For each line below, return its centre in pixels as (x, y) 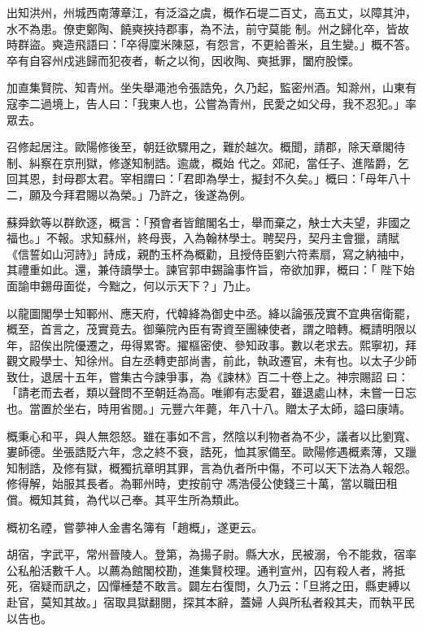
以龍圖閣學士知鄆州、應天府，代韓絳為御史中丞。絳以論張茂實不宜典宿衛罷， (211, 313)
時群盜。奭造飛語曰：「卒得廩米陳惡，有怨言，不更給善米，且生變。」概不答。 (211, 44)
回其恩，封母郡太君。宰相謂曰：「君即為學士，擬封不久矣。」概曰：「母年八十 (209, 178)
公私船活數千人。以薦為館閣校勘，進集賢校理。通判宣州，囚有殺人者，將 (200, 570)
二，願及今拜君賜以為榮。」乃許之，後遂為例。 (129, 194)
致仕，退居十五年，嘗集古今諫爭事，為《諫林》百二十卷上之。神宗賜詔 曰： (208, 376)
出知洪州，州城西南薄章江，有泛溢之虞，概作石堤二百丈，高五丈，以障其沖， (211, 12)
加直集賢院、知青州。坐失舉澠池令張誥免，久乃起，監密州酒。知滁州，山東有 (211, 87)
